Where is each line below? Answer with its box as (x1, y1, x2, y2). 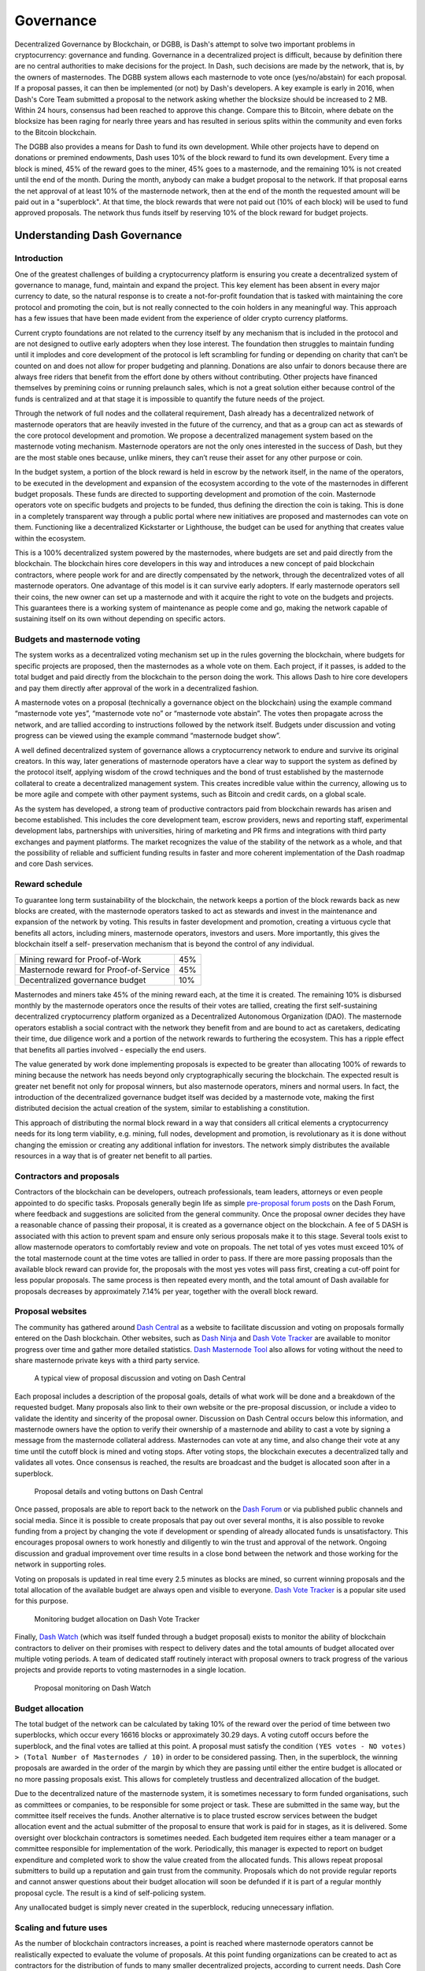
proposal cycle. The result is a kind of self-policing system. (14, 1888, 206, 1898)
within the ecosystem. (14, 533, 87, 543)
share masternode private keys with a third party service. (14, 1355, 201, 1365)
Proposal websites (14, 1306, 87, 1317)
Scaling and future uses (14, 1922, 108, 1933)
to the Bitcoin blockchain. (14, 127, 98, 137)
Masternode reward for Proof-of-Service (19, 964, 171, 975)
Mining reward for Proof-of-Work (19, 954, 142, 965)
